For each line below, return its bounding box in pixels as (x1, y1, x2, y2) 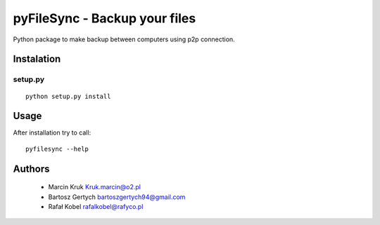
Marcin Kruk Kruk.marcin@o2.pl (48, 183, 141, 191)
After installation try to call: (13, 128, 91, 137)
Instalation (13, 53, 61, 65)
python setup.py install (25, 92, 111, 100)
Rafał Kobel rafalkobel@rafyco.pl (48, 203, 144, 210)
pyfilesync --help (25, 144, 89, 153)
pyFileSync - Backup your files (13, 11, 196, 26)
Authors (13, 163, 50, 175)
